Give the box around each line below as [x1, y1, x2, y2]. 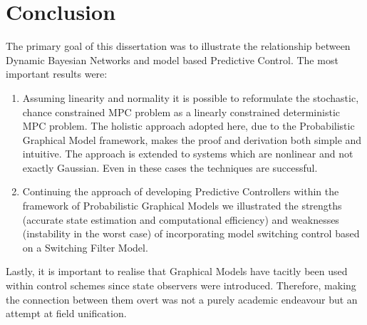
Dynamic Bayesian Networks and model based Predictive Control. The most [6, 52, 338, 67]
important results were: [6, 66, 108, 81]
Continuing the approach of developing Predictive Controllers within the [22, 184, 339, 199]
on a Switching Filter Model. [22, 239, 148, 254]
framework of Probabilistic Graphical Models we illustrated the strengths [22, 198, 342, 213]
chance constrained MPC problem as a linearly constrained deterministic [22, 104, 340, 119]
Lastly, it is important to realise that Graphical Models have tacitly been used [6, 264, 348, 279]
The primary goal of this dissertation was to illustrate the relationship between [6, 38, 351, 53]
